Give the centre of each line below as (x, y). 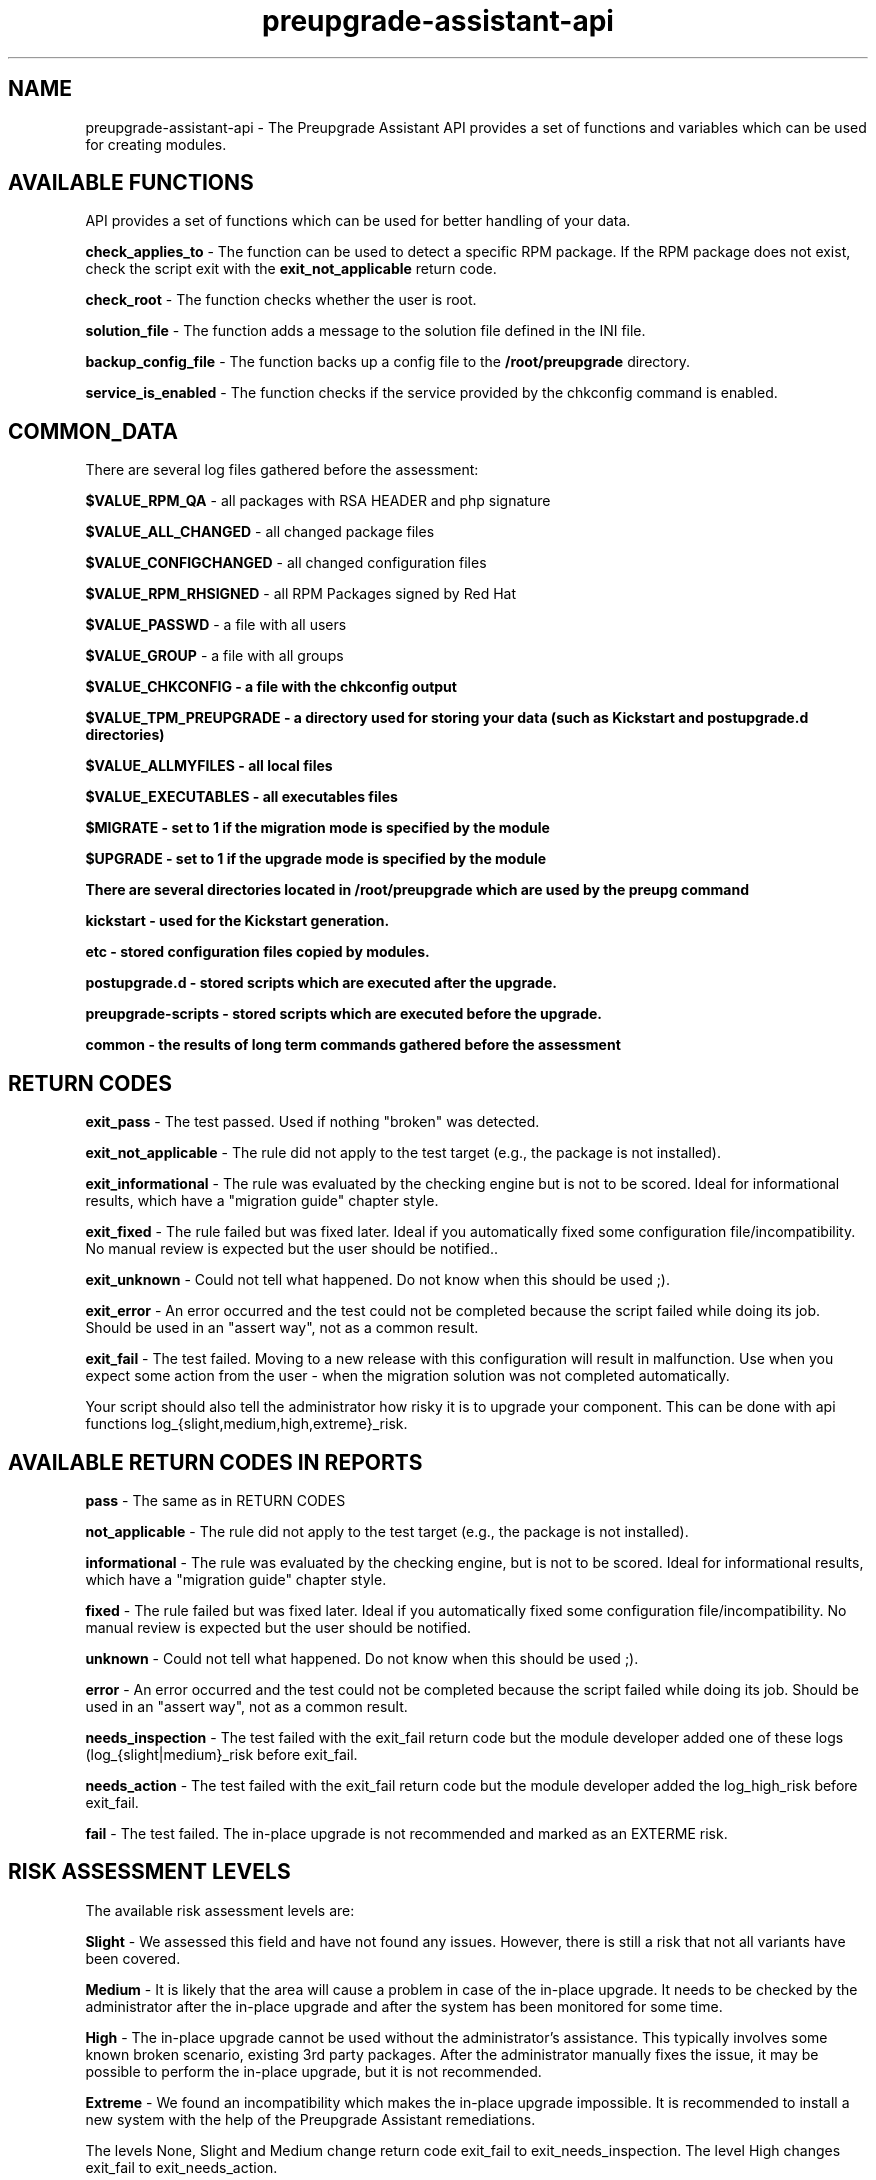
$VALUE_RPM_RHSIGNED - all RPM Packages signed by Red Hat (300, 594)
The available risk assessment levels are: (220, 1910)
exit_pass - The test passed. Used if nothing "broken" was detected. (312, 1122)
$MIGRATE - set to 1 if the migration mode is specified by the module (317, 828)
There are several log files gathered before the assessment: (282, 470)
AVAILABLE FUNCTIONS (131, 183)
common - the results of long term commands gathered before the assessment (353, 1045)
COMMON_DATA (93, 431)
